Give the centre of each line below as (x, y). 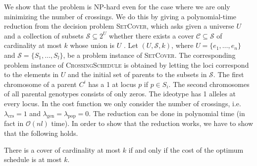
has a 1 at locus (112, 84)
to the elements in (31, 74)
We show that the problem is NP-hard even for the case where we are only (117, 6)
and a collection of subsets (44, 35)
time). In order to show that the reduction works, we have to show (152, 123)
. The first (229, 74)
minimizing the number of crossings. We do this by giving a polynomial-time (120, 16)
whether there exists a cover (152, 35)
